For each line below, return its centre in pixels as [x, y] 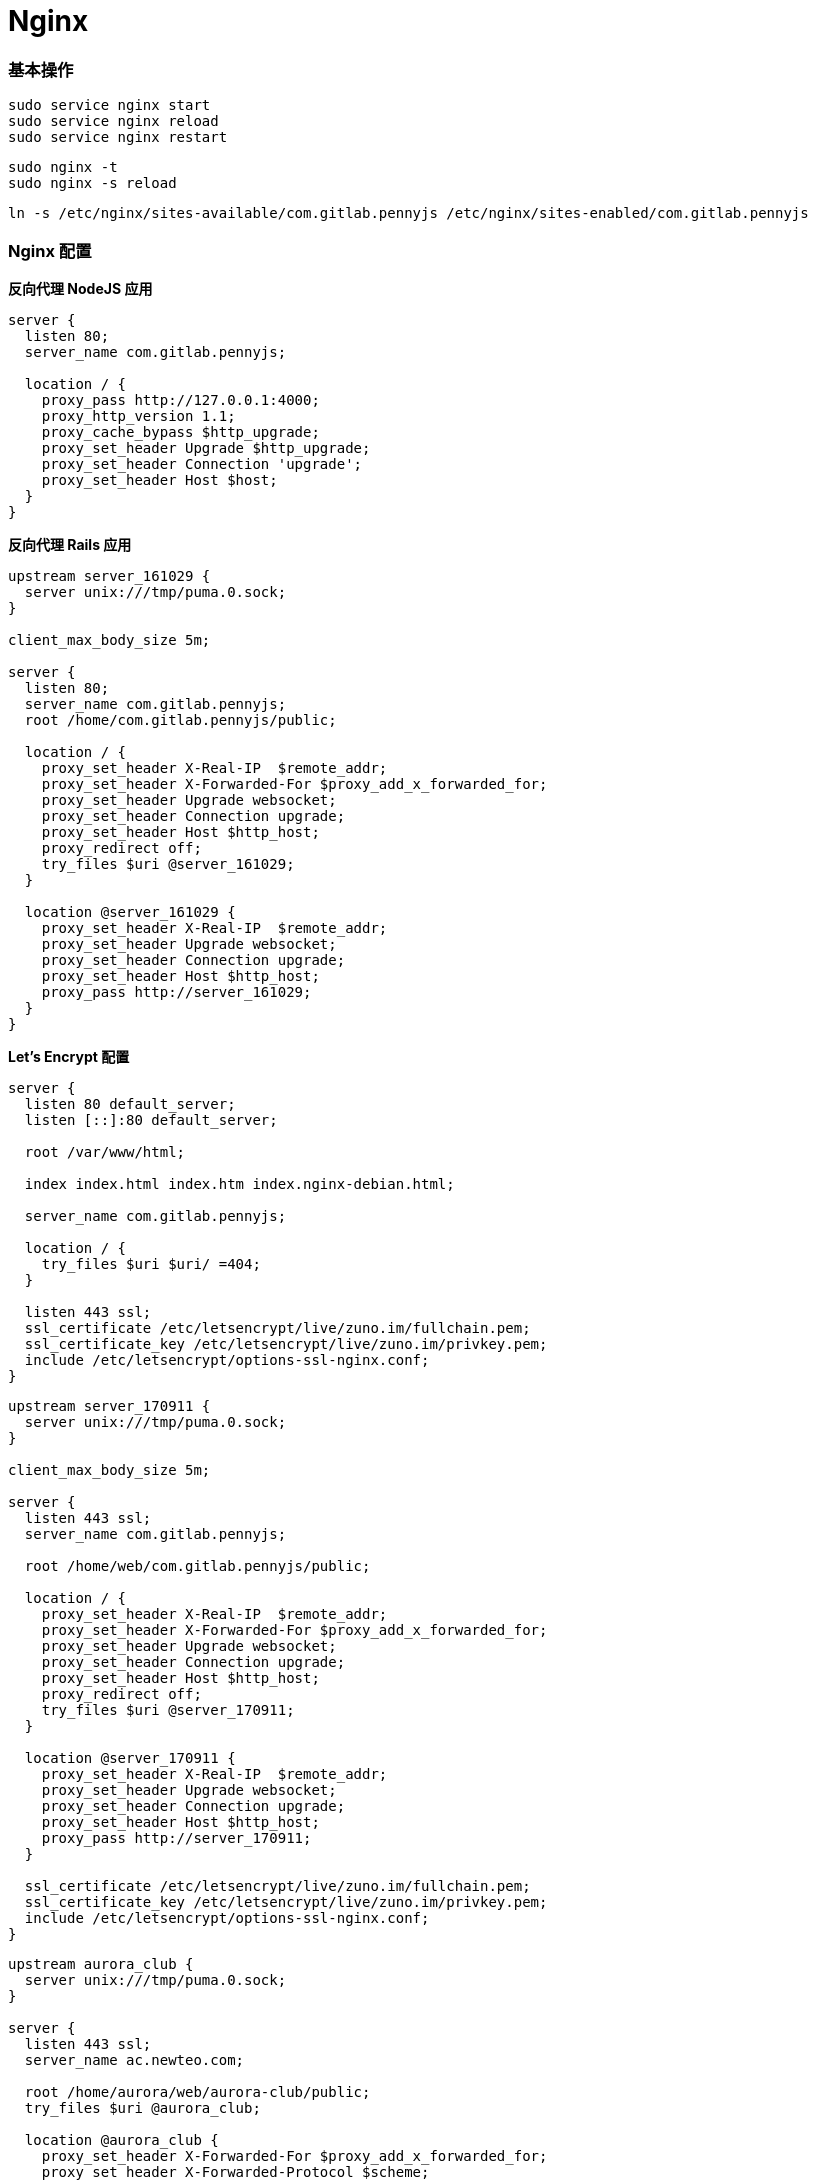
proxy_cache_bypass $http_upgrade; [180, 431]
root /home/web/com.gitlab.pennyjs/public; [197, 1565]
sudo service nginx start [109, 105]
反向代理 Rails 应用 [70, 544]
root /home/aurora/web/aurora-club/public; [197, 2091]
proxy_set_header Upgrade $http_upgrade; [206, 447]
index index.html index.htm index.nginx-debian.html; [239, 1183]
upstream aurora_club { [101, 1963]
